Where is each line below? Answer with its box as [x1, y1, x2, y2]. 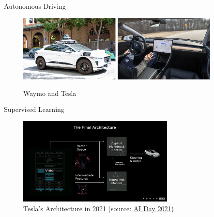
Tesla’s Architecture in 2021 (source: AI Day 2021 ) [23, 203, 174, 213]
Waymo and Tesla [23, 88, 76, 98]
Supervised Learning [4, 104, 64, 114]
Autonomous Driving [4, 1, 66, 11]
